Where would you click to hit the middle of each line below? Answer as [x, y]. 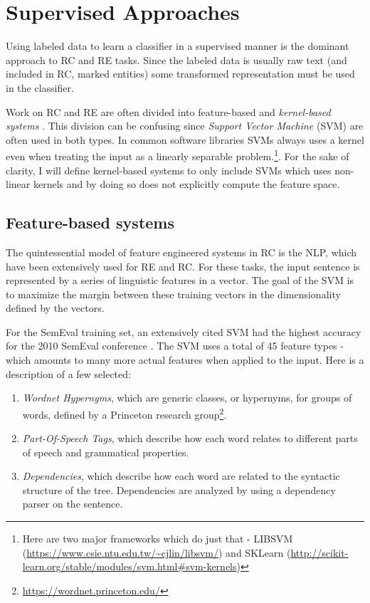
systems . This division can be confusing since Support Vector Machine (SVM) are [185, 126]
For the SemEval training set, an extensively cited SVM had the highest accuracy [184, 331]
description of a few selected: [68, 373]
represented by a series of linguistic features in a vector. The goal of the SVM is [180, 280]
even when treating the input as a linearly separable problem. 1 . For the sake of [178, 155]
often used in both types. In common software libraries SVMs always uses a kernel [185, 139]
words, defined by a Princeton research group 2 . [125, 413]
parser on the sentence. [73, 504]
